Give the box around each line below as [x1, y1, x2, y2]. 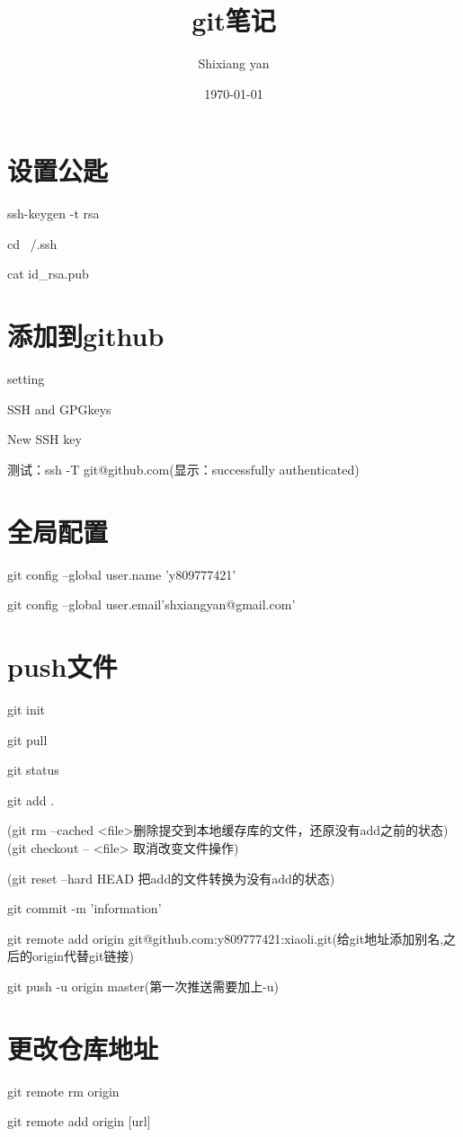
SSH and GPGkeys [7, 399, 111, 418]
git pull [7, 730, 48, 749]
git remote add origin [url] [7, 1112, 151, 1131]
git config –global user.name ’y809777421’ [7, 564, 236, 583]
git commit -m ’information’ [7, 899, 162, 918]
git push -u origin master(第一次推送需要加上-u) [7, 976, 280, 995]
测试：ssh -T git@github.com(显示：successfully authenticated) [7, 459, 360, 478]
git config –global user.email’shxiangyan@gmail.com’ [7, 595, 296, 614]
